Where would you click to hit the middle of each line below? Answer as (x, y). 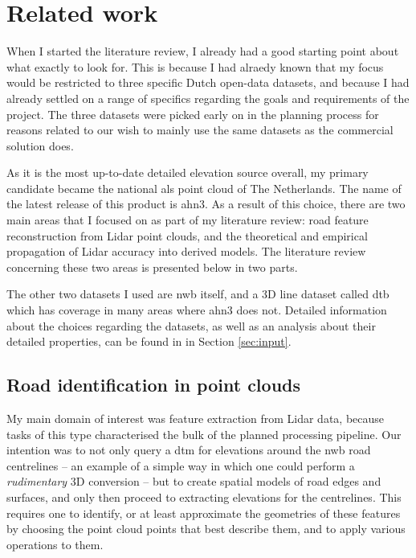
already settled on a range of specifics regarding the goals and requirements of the (208, 98)
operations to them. (55, 544)
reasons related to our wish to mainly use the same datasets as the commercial (200, 130)
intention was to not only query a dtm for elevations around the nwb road (189, 450)
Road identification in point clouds (154, 385)
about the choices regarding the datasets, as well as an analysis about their (191, 325)
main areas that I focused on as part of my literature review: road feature (188, 220)
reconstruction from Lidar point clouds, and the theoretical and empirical (187, 235)
